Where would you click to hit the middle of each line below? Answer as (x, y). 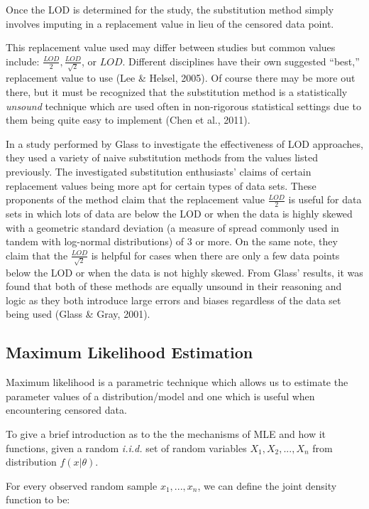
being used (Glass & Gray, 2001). (78, 314)
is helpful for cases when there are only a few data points (215, 255)
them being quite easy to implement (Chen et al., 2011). (128, 120)
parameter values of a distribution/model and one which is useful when (160, 396)
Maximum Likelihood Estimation (130, 352)
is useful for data (325, 199)
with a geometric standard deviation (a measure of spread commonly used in (172, 227)
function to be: (38, 499)
